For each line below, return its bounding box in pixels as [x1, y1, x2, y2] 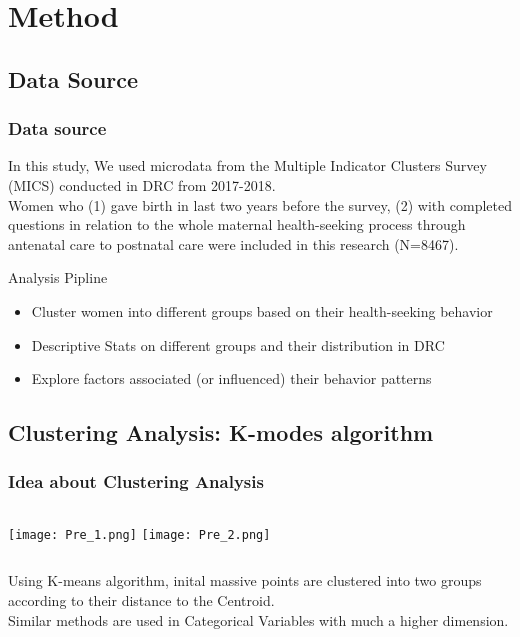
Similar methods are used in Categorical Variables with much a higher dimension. [8, 609, 509, 630]
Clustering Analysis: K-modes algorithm [8, 417, 434, 448]
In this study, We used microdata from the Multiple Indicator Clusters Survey [8, 155, 487, 176]
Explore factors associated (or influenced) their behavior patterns [31, 368, 432, 389]
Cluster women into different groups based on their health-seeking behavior [31, 300, 493, 321]
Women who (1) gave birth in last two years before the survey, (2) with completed [8, 194, 512, 215]
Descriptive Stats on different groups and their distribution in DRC [31, 334, 445, 355]
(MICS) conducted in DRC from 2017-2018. [8, 174, 276, 195]
